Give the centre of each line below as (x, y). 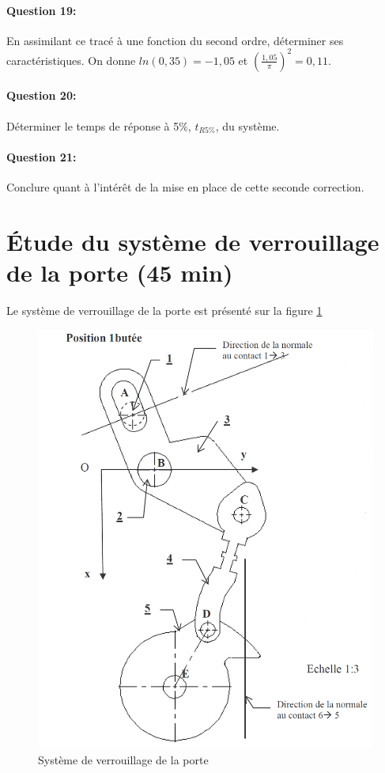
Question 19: (42, 10)
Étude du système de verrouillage (193, 241)
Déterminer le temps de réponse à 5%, (99, 125)
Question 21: (42, 156)
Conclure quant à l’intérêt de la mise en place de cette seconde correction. (185, 187)
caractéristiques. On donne (71, 60)
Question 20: (42, 95)
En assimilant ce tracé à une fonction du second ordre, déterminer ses (175, 40)
